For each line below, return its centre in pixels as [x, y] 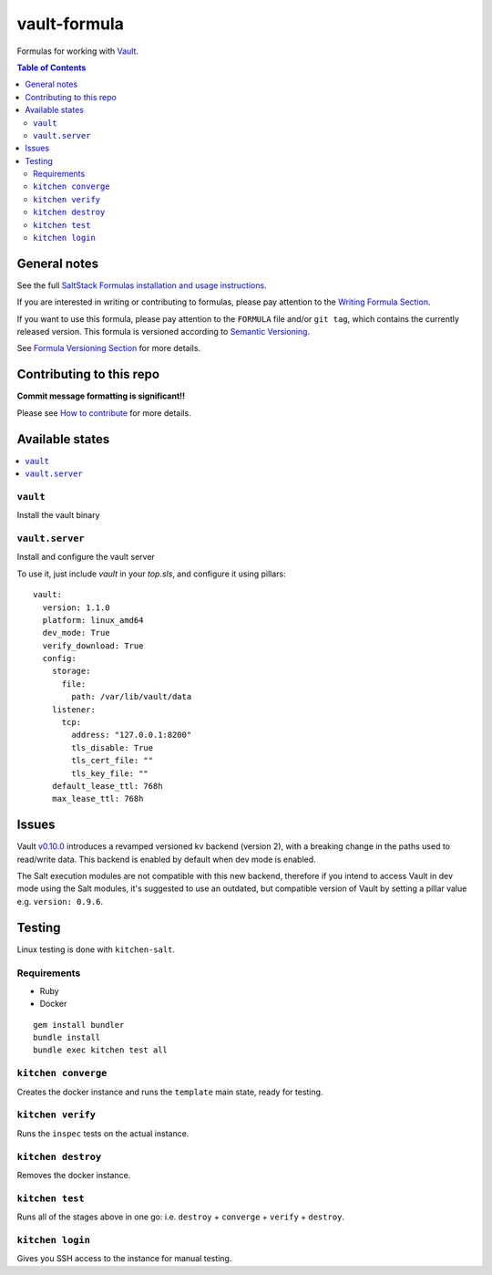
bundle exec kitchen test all [101, 1050]
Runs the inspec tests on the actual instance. [103, 1133]
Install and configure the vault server [86, 557]
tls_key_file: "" [110, 773]
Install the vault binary [58, 515]
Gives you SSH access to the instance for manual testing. [124, 1259]
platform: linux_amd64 [93, 620]
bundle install [67, 1038]
